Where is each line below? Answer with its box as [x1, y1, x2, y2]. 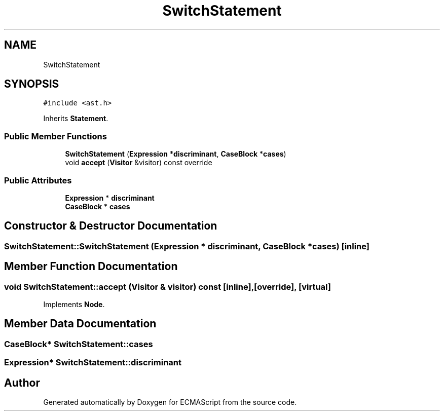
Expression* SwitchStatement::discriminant [4, 357, 181, 368]
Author [4, 376, 40, 389]
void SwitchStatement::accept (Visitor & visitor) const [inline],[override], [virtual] [4, 281, 331, 292]
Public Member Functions [4, 131, 107, 141]
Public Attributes [4, 175, 72, 185]
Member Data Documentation [4, 317, 157, 330]
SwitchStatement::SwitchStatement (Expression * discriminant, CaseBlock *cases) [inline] [4, 241, 370, 251]
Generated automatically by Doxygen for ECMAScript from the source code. [43, 398, 297, 407]
